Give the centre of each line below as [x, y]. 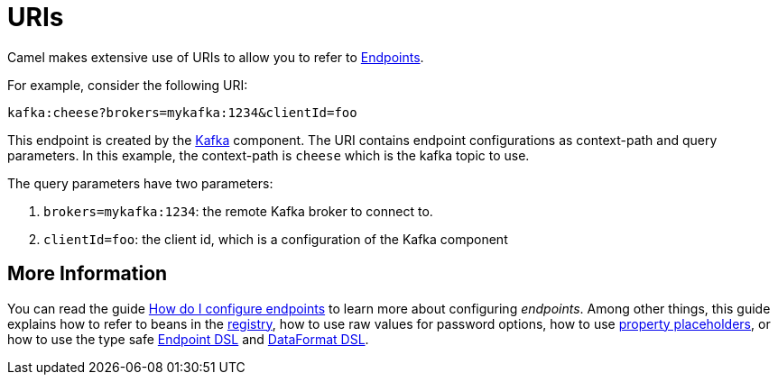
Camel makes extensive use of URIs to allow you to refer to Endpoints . [216, 57]
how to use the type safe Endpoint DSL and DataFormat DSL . [188, 339]
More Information [88, 274]
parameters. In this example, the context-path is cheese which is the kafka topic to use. [269, 155]
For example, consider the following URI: [128, 85]
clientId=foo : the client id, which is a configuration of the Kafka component [276, 239]
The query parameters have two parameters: [140, 183]
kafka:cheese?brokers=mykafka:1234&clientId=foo [182, 112]
